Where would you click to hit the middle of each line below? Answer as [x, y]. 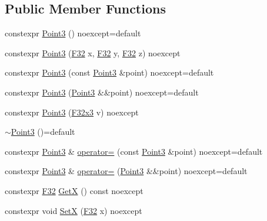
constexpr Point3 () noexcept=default [73, 33]
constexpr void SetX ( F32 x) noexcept [74, 210]
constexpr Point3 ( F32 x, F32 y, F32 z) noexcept [93, 52]
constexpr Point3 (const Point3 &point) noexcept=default [109, 72]
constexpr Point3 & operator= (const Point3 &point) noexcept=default [134, 151]
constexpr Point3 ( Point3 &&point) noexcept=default [102, 92]
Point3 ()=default [43, 132]
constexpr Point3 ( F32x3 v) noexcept [72, 112]
